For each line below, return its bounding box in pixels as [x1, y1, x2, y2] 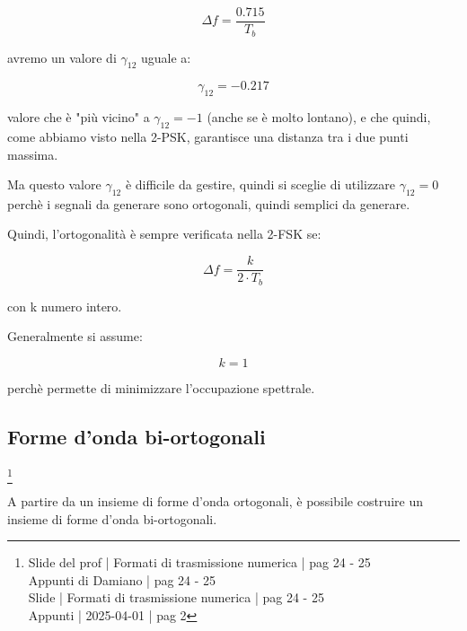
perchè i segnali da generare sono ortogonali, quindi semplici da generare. [7, 194, 410, 213]
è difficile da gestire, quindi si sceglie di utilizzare [125, 175, 396, 194]
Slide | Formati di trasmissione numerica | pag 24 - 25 [28, 588, 324, 607]
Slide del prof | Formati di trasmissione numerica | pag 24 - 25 [28, 553, 371, 572]
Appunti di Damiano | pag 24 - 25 [28, 570, 216, 589]
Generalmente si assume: [7, 327, 143, 346]
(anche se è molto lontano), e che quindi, [207, 108, 431, 127]
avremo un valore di [7, 48, 117, 66]
